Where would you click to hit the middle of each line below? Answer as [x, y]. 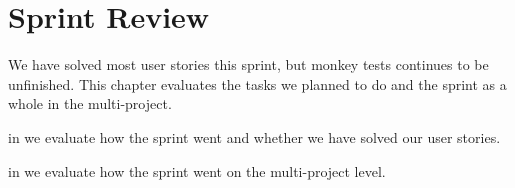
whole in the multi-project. [90, 103]
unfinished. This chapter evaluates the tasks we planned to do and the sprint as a [257, 83]
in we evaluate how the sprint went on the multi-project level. [197, 170]
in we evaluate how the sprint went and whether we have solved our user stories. [254, 136]
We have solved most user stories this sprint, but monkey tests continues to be [248, 64]
